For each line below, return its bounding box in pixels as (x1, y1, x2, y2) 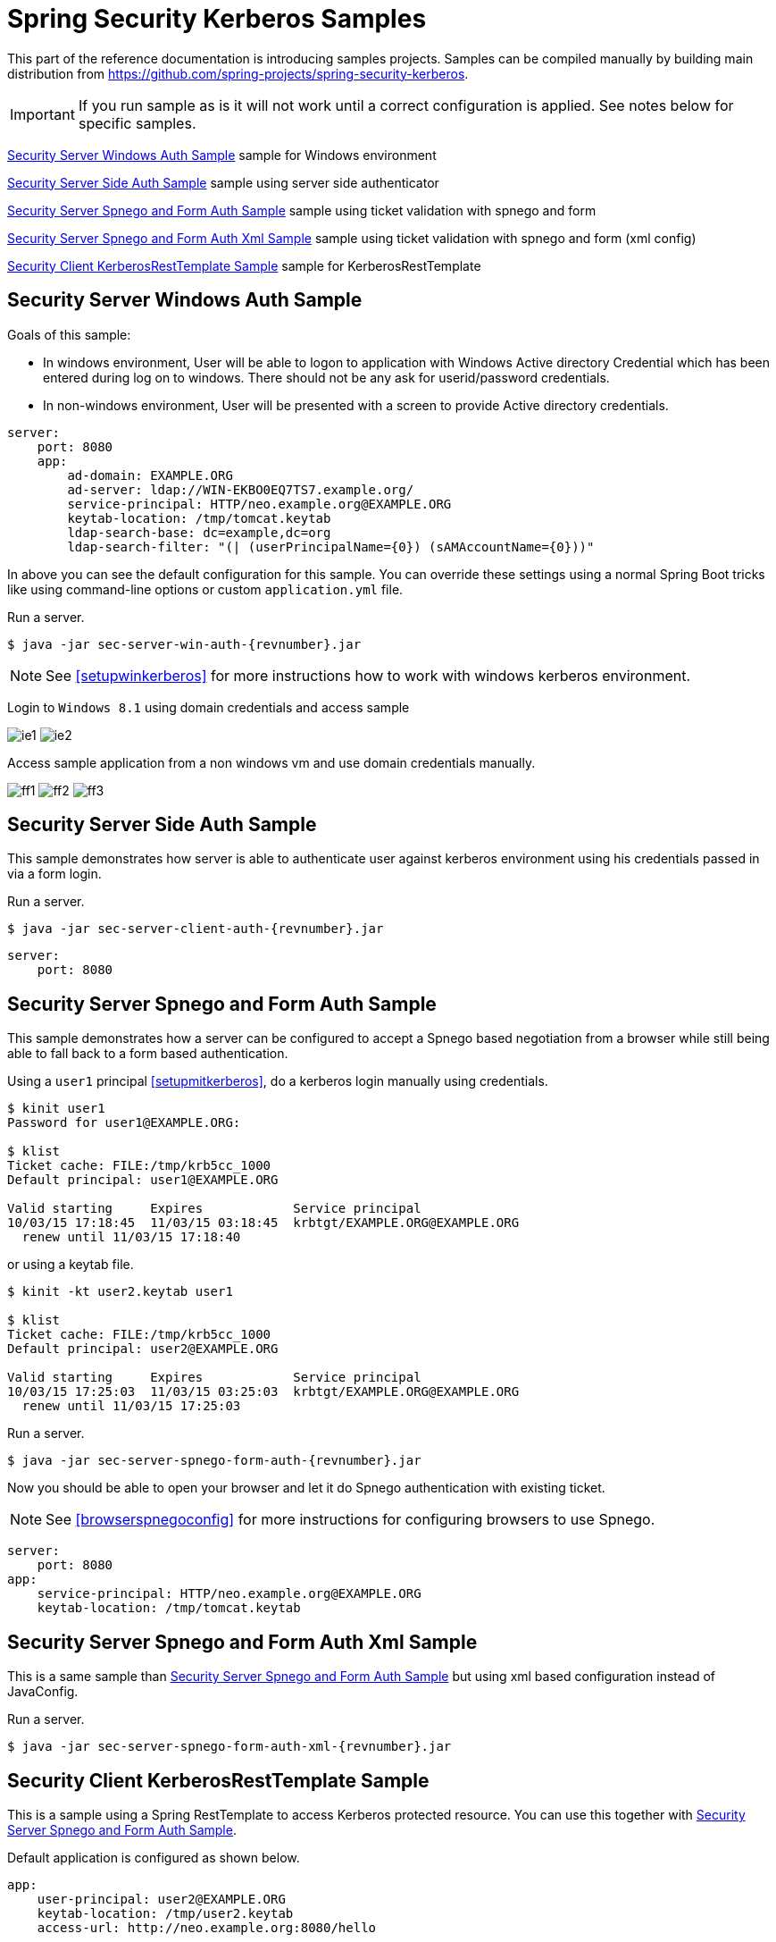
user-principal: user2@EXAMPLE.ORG (37, 1891, 286, 1906)
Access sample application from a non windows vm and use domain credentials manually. (7, 754, 536, 770)
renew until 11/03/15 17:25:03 (21, 1399, 241, 1414)
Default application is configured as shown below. (7, 1849, 300, 1865)
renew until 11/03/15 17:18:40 (21, 1230, 241, 1245)
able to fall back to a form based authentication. (7, 1046, 288, 1062)
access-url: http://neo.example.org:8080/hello (37, 1920, 377, 1935)
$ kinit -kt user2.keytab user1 (7, 1284, 233, 1299)
